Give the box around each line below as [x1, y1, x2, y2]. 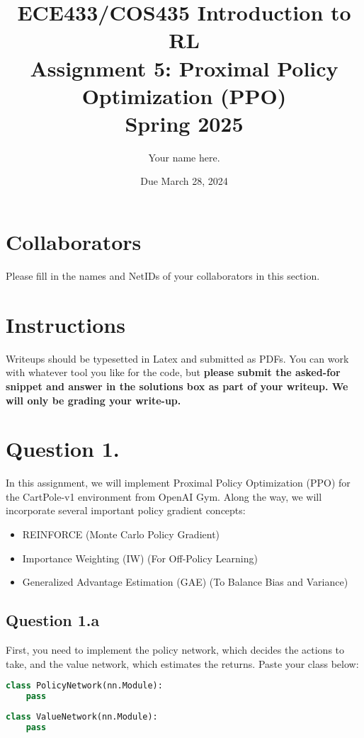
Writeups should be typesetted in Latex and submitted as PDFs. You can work [6, 351, 349, 365]
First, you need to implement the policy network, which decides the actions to [6, 642, 345, 657]
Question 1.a [6, 609, 100, 631]
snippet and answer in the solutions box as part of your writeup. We [6, 378, 348, 393]
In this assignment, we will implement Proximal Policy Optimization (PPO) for [6, 475, 351, 490]
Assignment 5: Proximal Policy [30, 53, 339, 82]
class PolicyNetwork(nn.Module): [6, 681, 163, 691]
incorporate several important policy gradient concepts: [6, 503, 246, 518]
